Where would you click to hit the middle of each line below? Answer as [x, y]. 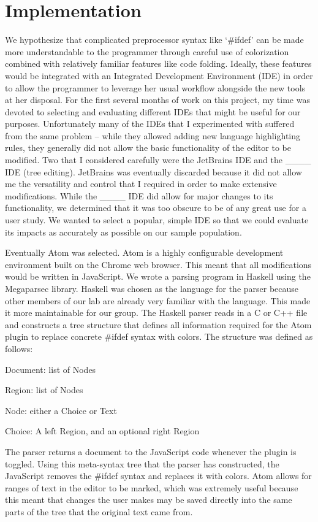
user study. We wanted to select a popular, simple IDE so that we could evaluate [157, 220]
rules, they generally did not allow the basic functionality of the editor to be [148, 148]
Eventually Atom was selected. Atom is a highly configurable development [144, 252]
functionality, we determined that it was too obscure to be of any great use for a [156, 208]
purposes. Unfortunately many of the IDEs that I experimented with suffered [150, 124]
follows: [19, 348]
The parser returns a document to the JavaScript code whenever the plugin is [151, 451]
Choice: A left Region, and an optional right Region [102, 431]
